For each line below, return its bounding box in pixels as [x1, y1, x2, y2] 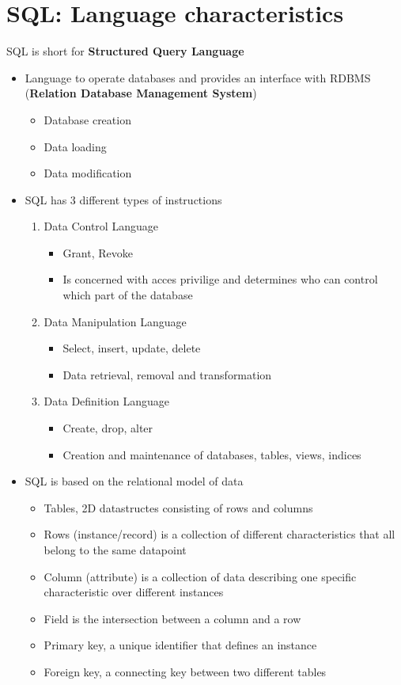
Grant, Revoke [62, 244, 133, 261]
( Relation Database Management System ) [25, 85, 257, 101]
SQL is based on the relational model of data [25, 473, 244, 489]
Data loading [44, 138, 107, 154]
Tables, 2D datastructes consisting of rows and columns [44, 499, 313, 516]
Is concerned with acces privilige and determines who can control [62, 271, 378, 287]
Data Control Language [44, 218, 158, 234]
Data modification [44, 165, 132, 181]
